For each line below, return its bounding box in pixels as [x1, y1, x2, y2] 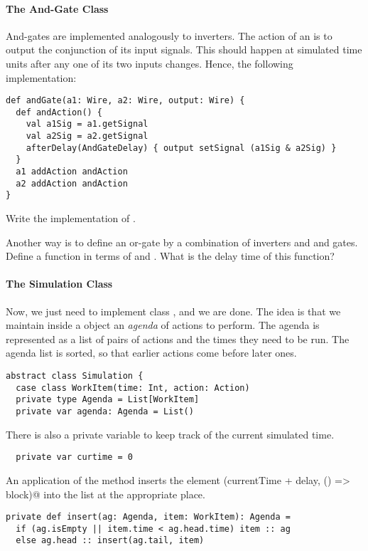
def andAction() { [16, 107, 103, 117]
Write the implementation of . [6, 211, 136, 226]
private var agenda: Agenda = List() [16, 406, 194, 416]
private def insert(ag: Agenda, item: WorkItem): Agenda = [6, 512, 291, 523]
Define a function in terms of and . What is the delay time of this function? [6, 248, 335, 263]
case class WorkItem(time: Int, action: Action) [16, 382, 250, 393]
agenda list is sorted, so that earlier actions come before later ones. [6, 345, 297, 360]
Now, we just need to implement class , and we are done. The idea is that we [6, 303, 341, 318]
